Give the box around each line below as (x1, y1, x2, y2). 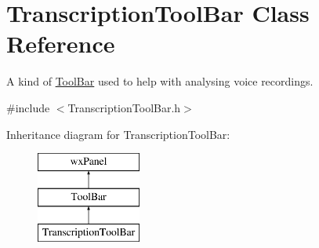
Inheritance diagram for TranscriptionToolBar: (6, 126, 230, 142)
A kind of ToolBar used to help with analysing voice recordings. (6, 73, 314, 89)
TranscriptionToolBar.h (67, 99, 181, 115)
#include (6, 99, 50, 115)
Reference (6, 27, 115, 60)
